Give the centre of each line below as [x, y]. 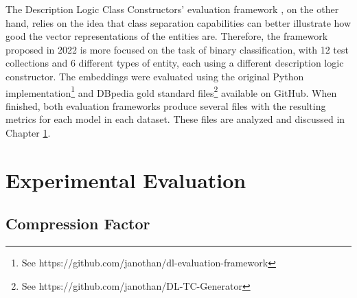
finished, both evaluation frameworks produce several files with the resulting [166, 105]
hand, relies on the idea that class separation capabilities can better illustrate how [178, 22]
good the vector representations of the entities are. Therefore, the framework [167, 36]
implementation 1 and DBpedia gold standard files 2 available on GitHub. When [171, 91]
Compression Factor [78, 223]
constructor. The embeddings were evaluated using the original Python [155, 76]
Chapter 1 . [28, 133]
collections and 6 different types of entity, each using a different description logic [175, 63]
